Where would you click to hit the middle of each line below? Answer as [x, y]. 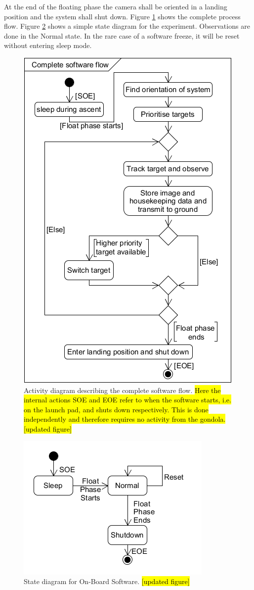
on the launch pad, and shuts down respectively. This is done [116, 409]
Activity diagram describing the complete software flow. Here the [122, 390]
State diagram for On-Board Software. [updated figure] [107, 581]
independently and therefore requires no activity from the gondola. [125, 419]
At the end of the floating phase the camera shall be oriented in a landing [116, 6]
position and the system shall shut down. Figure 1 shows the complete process [122, 16]
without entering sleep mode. [48, 45]
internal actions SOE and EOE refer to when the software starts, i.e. [127, 400]
